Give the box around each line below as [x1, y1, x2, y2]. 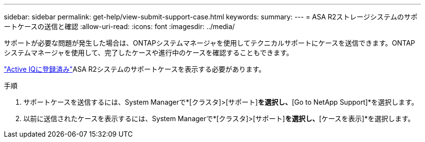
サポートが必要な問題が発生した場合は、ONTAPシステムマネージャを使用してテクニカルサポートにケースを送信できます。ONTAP [4, 39, 415, 47]
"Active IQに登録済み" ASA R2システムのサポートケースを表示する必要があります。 [4, 65, 265, 73]
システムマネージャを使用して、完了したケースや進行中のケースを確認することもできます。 [4, 48, 294, 57]
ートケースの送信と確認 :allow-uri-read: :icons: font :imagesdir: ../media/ [4, 22, 235, 31]
